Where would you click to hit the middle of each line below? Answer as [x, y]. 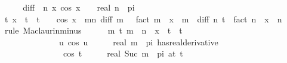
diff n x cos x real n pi [79, 7]
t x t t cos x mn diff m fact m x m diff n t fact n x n [143, 19]
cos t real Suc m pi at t [123, 53]
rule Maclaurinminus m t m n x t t [93, 30]
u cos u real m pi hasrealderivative [138, 42]
